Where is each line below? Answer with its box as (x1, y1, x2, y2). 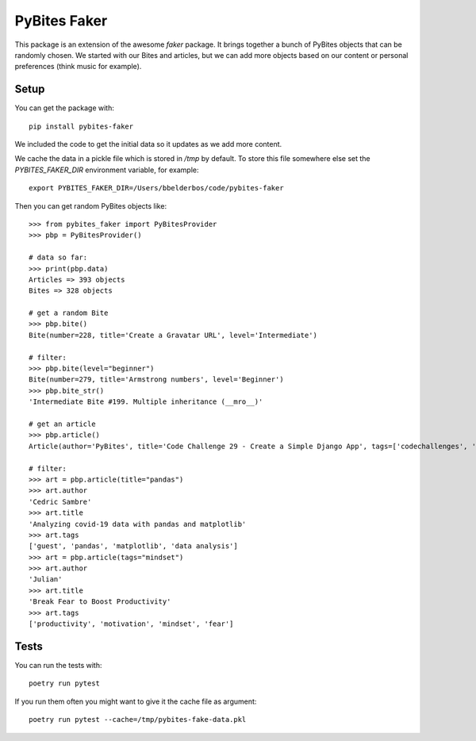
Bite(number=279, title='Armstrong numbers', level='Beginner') (29, 375, 285, 384)
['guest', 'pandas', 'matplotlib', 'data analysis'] (29, 542, 238, 551)
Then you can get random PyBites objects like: (14, 201, 167, 210)
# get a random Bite (29, 309, 109, 317)
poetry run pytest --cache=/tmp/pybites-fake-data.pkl (29, 715, 247, 724)
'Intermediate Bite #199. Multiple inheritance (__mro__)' (29, 397, 263, 406)
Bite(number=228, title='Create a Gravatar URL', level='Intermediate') (29, 330, 317, 340)
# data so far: (29, 253, 88, 262)
